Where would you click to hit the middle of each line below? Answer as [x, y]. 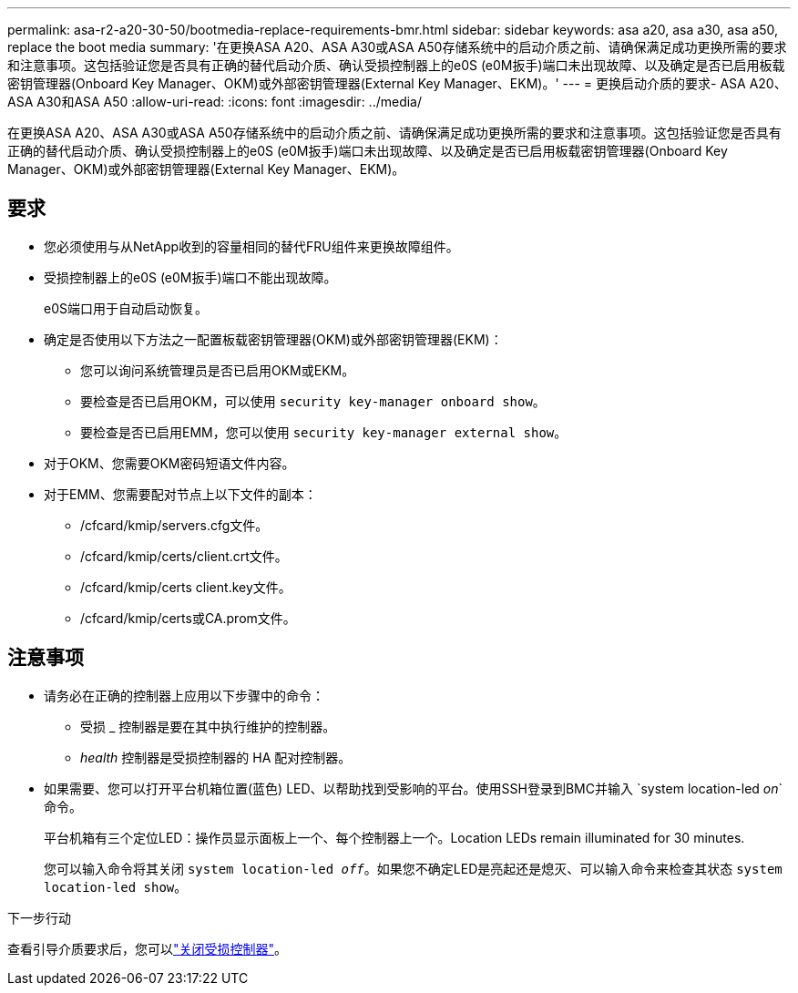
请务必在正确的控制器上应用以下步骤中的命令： [184, 695]
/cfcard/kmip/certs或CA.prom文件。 [188, 618]
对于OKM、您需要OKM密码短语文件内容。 [169, 463]
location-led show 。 [116, 886]
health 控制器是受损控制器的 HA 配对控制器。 [216, 757]
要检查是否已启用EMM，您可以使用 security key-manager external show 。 [324, 432]
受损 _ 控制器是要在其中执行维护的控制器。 [208, 726]
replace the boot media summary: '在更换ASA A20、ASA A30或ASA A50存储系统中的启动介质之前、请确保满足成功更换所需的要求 [397, 47]
